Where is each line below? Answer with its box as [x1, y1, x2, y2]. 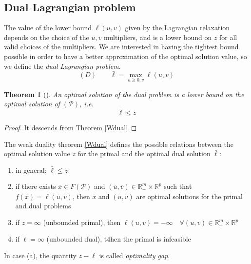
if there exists [15, 181, 56, 191]
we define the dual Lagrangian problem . [4, 61, 121, 71]
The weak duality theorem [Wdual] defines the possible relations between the [4, 139, 233, 149]
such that [164, 181, 192, 191]
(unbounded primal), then [43, 217, 121, 227]
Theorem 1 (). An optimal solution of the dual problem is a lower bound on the [4, 89, 244, 99]
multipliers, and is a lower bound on [104, 32, 212, 42]
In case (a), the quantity [4, 250, 77, 261]
